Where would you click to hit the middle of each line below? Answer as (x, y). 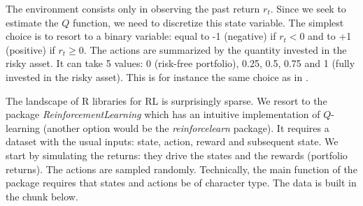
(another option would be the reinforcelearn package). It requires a (186, 127)
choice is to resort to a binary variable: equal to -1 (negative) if (141, 36)
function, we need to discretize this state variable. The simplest (208, 22)
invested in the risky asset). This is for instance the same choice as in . (157, 76)
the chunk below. (42, 196)
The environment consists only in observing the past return (133, 8)
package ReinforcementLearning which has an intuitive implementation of (163, 114)
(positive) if (30, 49)
